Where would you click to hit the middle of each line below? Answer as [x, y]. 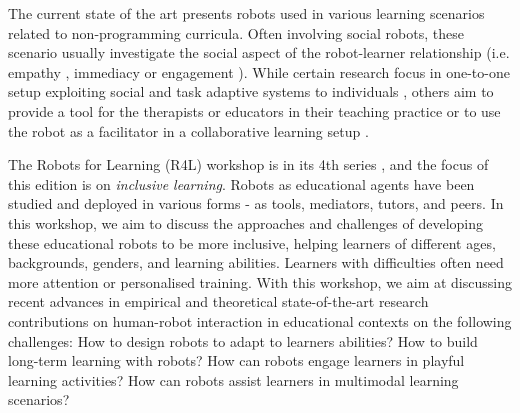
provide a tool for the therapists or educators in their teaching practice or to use [254, 110]
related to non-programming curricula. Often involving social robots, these [236, 32]
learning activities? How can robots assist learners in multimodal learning [233, 379]
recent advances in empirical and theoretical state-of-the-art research [218, 301]
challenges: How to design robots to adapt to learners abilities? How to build [243, 340]
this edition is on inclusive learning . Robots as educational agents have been [241, 183]
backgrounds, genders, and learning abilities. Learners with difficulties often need [256, 262]
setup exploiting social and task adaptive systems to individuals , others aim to [251, 91]
